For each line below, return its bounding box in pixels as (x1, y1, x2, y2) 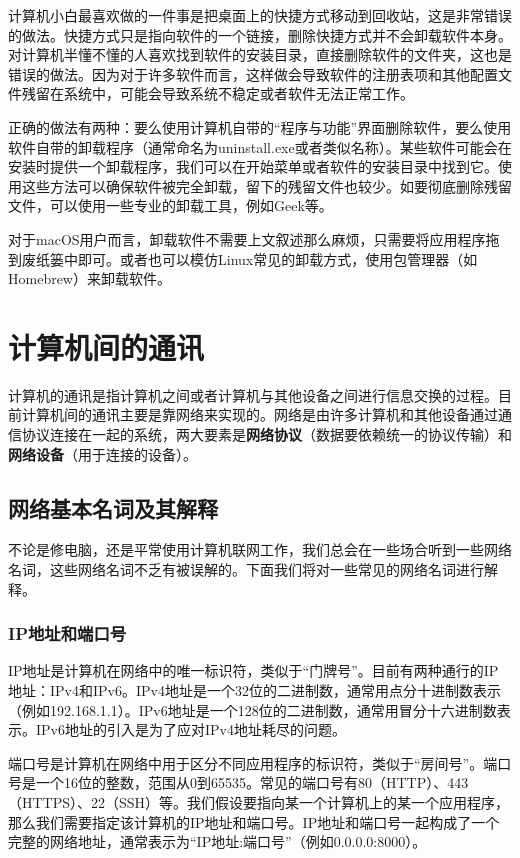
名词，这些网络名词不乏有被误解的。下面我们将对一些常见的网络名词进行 (8, 559, 484, 580)
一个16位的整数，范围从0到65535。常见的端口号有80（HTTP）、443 (35, 772, 469, 793)
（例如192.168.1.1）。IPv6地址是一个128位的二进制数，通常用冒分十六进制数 (8, 699, 497, 720)
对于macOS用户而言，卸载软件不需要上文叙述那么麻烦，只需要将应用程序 (8, 228, 486, 249)
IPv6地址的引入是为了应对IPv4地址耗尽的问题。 (35, 719, 346, 740)
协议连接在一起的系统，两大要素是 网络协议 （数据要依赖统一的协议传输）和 (21, 424, 512, 445)
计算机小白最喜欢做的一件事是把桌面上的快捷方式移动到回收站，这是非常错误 (8, 5, 512, 25)
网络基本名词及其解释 (8, 492, 218, 523)
